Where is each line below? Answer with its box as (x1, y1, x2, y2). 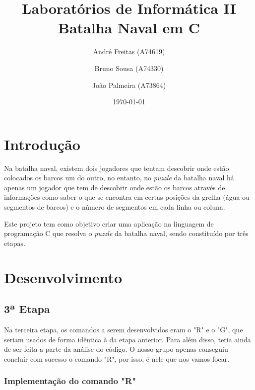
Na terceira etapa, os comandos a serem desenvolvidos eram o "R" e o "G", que (4, 324, 243, 334)
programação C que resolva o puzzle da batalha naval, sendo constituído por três (4, 228, 249, 238)
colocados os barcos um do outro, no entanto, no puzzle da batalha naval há (4, 172, 234, 183)
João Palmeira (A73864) (92, 79, 166, 90)
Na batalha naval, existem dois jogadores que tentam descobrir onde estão (4, 162, 229, 173)
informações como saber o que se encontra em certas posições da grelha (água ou (4, 192, 250, 202)
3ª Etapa (4, 301, 50, 316)
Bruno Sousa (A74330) (94, 63, 164, 73)
